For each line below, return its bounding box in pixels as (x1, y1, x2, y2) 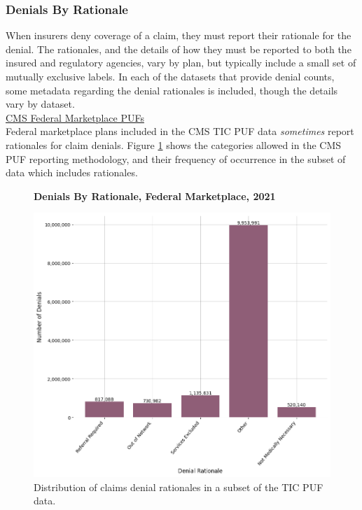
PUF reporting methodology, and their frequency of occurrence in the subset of (6, 151, 346, 166)
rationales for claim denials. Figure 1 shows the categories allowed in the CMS (6, 137, 342, 152)
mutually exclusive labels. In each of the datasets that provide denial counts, (6, 69, 335, 83)
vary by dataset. (6, 97, 75, 111)
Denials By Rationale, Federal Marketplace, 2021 (34, 188, 276, 203)
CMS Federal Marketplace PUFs (6, 110, 144, 125)
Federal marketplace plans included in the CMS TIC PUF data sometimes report (6, 124, 354, 139)
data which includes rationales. (6, 165, 138, 180)
